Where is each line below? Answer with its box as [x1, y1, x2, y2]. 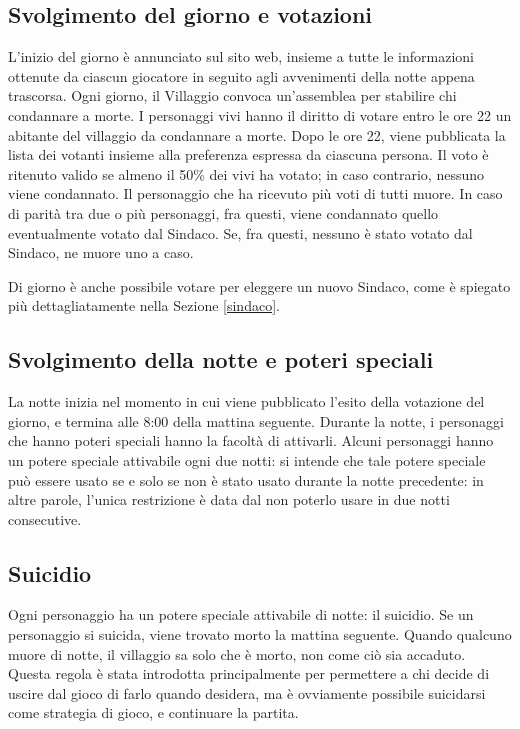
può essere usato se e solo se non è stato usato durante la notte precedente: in [8, 469, 484, 490]
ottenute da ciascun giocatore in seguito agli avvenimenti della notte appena [8, 65, 475, 86]
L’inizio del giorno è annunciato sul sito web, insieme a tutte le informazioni [8, 46, 475, 67]
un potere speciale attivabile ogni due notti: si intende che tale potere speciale [8, 449, 486, 470]
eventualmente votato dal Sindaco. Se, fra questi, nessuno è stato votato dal [8, 222, 473, 243]
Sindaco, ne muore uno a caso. [8, 242, 194, 263]
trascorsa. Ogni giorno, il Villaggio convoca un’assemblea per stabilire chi [8, 85, 457, 106]
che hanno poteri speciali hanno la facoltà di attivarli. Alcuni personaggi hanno [8, 430, 494, 451]
